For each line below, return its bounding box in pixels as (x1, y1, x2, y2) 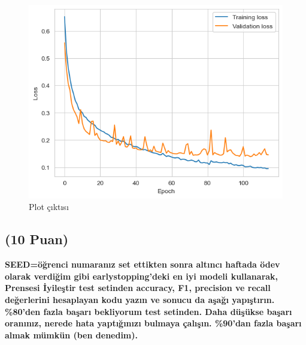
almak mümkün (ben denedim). (5, 328, 138, 341)
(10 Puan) (5, 230, 69, 248)
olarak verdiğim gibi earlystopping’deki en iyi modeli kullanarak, (5, 269, 278, 282)
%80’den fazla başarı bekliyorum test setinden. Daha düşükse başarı (5, 305, 292, 317)
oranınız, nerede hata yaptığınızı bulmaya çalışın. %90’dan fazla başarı (5, 317, 302, 329)
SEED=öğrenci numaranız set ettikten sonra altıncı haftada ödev (5, 258, 280, 271)
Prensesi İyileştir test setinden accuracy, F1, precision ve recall (5, 281, 271, 294)
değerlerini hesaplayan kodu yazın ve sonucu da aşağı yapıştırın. (5, 293, 275, 306)
